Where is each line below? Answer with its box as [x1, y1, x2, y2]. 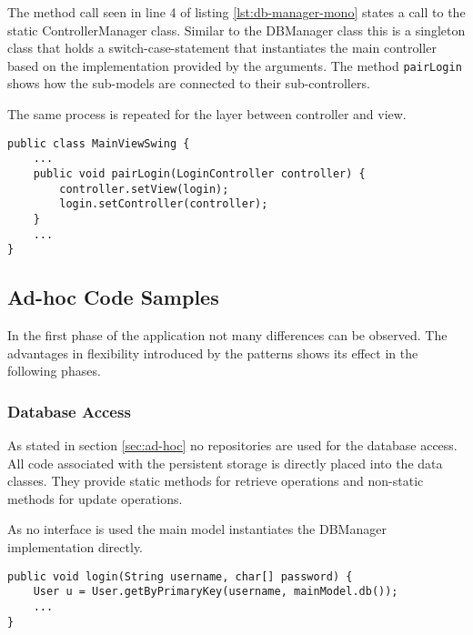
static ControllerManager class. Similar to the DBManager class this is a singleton [7, 20, 466, 39]
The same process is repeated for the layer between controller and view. [7, 105, 407, 124]
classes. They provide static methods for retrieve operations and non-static [7, 471, 424, 490]
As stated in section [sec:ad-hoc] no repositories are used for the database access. [7, 436, 458, 455]
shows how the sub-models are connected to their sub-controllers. [7, 74, 370, 93]
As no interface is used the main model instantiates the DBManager [7, 519, 387, 539]
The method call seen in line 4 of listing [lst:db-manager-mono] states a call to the [7, 3, 466, 21]
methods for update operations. [7, 489, 183, 508]
